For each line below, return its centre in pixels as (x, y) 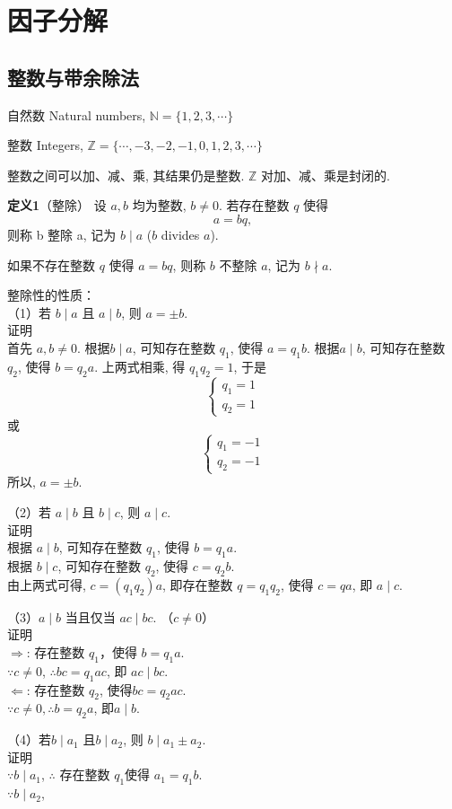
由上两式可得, (47, 584)
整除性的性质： (51, 295)
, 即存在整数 (198, 584)
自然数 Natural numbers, (77, 114)
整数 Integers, (45, 145)
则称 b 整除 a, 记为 (62, 234)
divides (180, 234)
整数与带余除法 (73, 77)
